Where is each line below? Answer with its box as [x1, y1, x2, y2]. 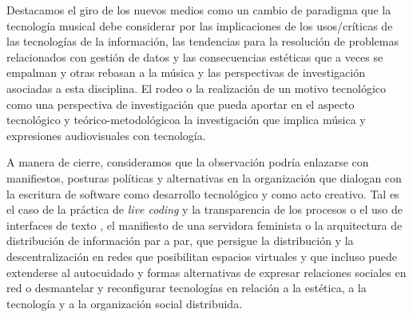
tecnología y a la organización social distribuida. [6, 295, 243, 311]
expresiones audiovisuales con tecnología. [6, 126, 206, 143]
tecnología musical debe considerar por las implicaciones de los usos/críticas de [6, 17, 393, 34]
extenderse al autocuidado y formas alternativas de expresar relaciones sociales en [6, 263, 407, 280]
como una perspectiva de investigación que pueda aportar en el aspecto [6, 95, 355, 112]
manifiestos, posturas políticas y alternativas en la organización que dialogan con [6, 169, 402, 186]
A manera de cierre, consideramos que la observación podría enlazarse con [6, 154, 369, 171]
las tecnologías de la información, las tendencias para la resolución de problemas [6, 33, 399, 50]
